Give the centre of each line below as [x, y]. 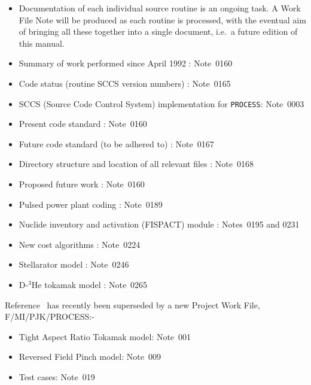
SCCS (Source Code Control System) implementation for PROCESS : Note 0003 [161, 103]
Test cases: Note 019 [57, 376]
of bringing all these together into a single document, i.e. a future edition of [158, 31]
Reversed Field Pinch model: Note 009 [90, 357]
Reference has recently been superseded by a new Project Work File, [132, 304]
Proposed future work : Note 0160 [82, 184]
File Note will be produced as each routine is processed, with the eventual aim [162, 19]
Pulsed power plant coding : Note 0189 [91, 204]
